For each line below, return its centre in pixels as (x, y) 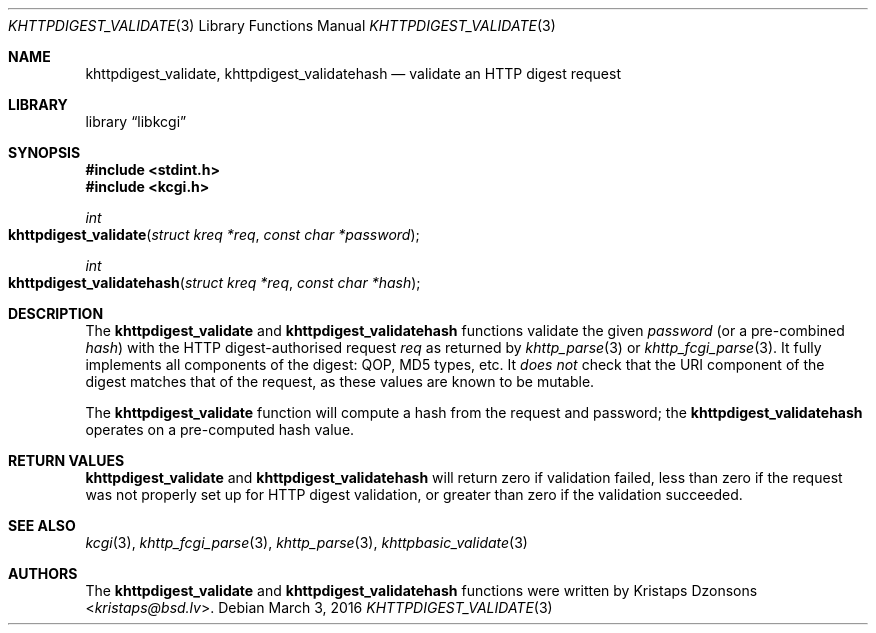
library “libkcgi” (136, 121)
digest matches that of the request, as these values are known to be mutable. (340, 381)
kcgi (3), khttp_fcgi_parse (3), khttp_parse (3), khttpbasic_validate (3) (306, 542)
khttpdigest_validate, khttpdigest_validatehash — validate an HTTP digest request (353, 73)
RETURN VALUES (66, 460)
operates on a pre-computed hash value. (220, 429)
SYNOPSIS (44, 152)
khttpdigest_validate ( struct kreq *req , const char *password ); (214, 234)
